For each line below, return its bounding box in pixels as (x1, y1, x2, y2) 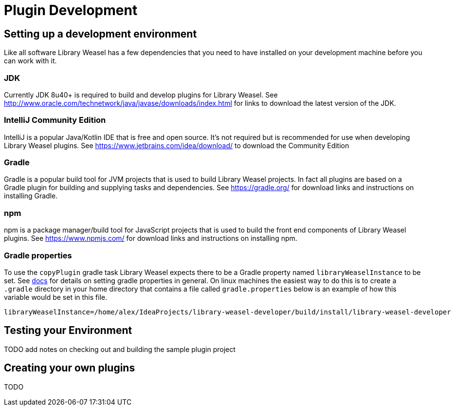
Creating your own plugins (4, 362, 135, 374)
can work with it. (4, 57, 57, 65)
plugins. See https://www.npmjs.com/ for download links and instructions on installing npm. (4, 234, 297, 243)
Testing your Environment (4, 324, 132, 337)
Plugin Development (4, 2, 138, 19)
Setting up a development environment (4, 27, 197, 40)
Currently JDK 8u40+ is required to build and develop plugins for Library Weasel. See (4, 90, 278, 99)
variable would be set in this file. (4, 293, 108, 301)
